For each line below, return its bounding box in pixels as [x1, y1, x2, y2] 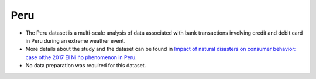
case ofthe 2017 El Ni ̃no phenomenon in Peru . [25, 53, 137, 61]
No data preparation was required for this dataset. [25, 62, 146, 69]
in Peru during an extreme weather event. [25, 37, 126, 44]
